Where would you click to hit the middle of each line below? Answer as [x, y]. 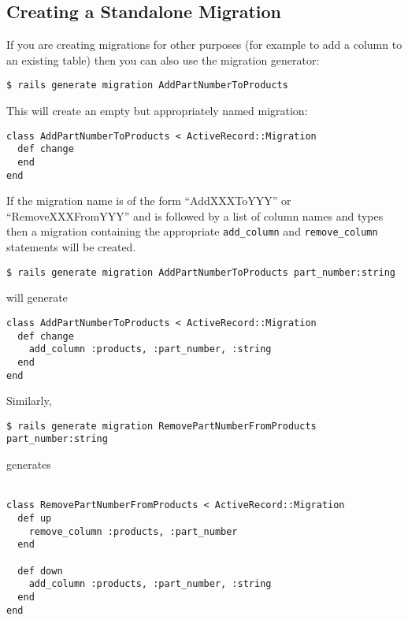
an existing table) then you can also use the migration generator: [163, 59]
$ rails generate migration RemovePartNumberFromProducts [161, 426]
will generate [37, 297]
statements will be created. [71, 247]
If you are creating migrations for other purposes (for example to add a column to [204, 45]
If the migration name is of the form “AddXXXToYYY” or [149, 200]
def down [40, 571]
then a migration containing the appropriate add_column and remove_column [192, 231]
